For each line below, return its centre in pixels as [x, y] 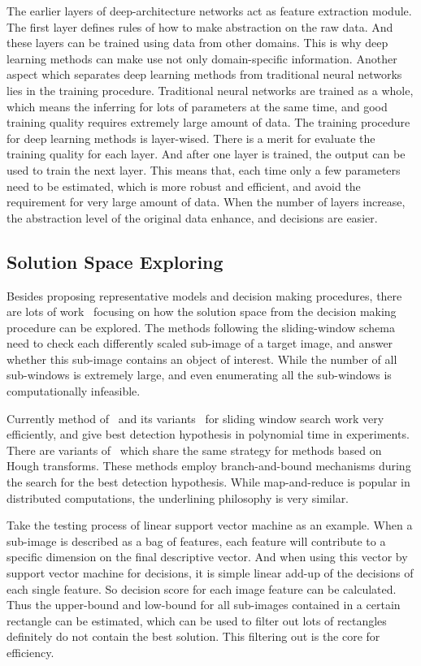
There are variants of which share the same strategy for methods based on [194, 450]
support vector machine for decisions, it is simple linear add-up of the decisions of [210, 573]
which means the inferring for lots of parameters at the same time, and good [197, 106]
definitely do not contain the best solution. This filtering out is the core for [193, 636]
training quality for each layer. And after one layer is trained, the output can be [206, 154]
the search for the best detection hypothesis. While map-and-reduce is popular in [208, 482]
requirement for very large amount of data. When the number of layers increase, [206, 202]
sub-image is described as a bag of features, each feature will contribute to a [196, 541]
